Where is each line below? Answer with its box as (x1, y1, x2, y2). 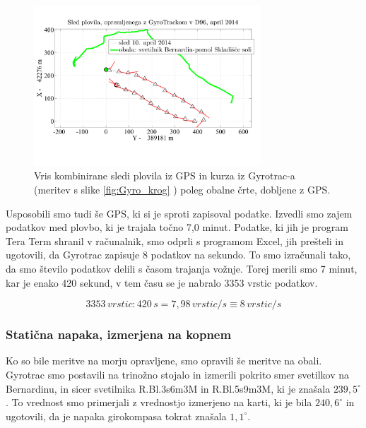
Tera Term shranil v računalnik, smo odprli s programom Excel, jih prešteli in (6, 233, 344, 248)
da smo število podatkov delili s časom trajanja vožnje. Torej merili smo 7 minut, (6, 261, 358, 275)
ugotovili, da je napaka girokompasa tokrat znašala (6, 408, 227, 423)
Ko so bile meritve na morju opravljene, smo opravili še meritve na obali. (6, 353, 322, 368)
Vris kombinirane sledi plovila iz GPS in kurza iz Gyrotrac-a (34, 168, 295, 183)
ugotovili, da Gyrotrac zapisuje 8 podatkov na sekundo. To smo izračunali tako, (6, 247, 351, 262)
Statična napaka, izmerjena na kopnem (6, 326, 232, 343)
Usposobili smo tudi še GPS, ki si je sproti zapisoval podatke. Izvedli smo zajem (6, 206, 353, 220)
